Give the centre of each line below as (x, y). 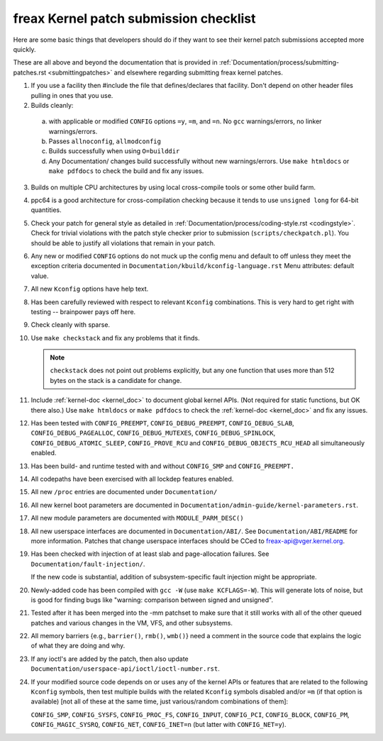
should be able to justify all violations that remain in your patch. (123, 243)
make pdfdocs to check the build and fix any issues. (126, 171)
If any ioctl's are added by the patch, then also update (110, 659)
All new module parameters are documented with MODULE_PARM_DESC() (137, 518)
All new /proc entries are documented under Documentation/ (124, 492)
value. (40, 276)
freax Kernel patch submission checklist (134, 18)
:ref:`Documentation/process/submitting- (279, 62)
